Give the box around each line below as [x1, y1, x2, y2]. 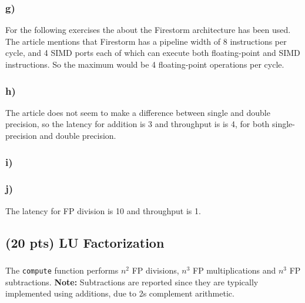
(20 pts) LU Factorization [5, 233, 165, 251]
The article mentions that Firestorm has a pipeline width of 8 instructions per [5, 35, 287, 47]
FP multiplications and [193, 264, 276, 276]
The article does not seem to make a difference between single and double [5, 106, 270, 118]
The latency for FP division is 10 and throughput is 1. [5, 204, 201, 217]
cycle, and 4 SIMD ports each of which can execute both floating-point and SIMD [5, 46, 300, 59]
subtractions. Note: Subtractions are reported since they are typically [5, 275, 259, 288]
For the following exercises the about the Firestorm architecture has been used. [5, 24, 291, 36]
